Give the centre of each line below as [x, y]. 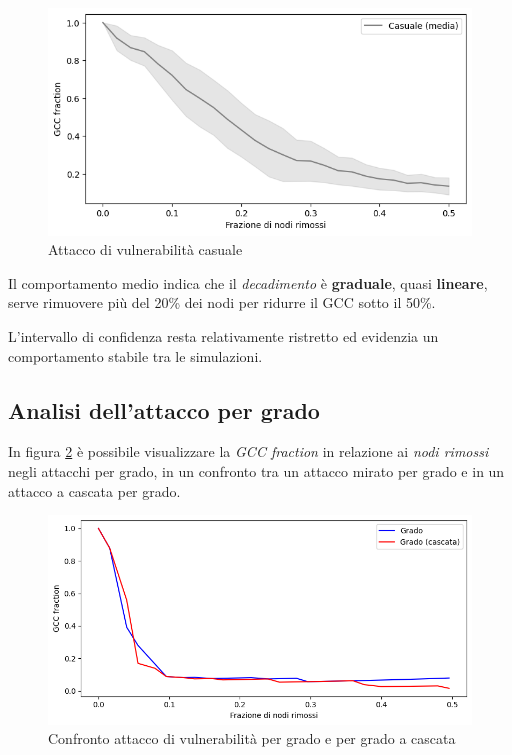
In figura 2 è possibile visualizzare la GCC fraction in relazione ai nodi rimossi [248, 451]
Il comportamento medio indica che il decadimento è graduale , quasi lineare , [248, 282]
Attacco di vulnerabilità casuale [145, 249]
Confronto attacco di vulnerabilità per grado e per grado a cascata [252, 738]
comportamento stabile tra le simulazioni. [135, 355]
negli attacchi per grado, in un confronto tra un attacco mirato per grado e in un [256, 471]
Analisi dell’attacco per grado [164, 409]
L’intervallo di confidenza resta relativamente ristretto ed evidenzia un [223, 336]
